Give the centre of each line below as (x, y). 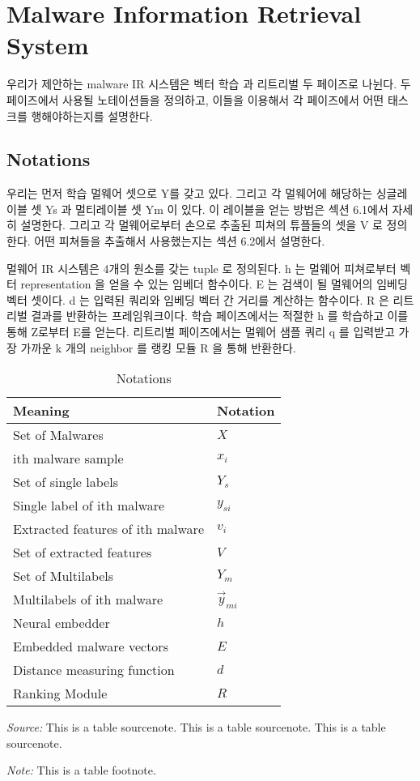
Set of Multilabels (64, 576)
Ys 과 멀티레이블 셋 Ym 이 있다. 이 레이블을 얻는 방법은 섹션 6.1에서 (216, 209)
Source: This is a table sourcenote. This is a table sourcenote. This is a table (196, 727)
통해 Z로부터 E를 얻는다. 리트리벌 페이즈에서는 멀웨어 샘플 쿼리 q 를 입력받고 (201, 332)
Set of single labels (66, 482)
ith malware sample (68, 459)
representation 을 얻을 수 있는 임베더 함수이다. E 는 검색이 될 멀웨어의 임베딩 (214, 284)
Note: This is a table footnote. (81, 770)
